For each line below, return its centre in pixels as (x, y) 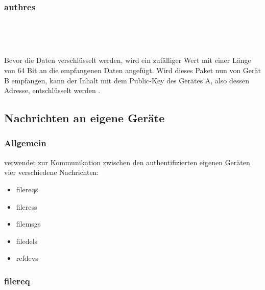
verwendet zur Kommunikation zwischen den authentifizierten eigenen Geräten (127, 162)
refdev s (27, 258)
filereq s (27, 189)
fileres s (27, 206)
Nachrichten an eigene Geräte (85, 118)
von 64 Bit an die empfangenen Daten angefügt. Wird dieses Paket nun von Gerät (132, 70)
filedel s (27, 241)
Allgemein (25, 143)
